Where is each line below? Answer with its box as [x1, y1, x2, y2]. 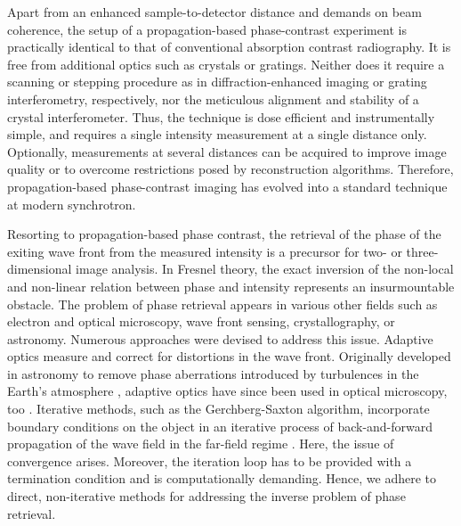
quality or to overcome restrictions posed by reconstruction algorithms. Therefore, [7, 160, 454, 178]
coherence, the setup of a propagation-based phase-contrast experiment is [7, 20, 407, 38]
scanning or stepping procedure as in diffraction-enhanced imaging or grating [7, 72, 427, 91]
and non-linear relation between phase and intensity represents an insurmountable [7, 276, 455, 295]
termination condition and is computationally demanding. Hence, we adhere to [7, 469, 437, 488]
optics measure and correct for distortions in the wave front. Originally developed [7, 347, 451, 366]
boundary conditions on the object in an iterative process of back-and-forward [7, 416, 433, 435]
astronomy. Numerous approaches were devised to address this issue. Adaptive [7, 329, 433, 348]
